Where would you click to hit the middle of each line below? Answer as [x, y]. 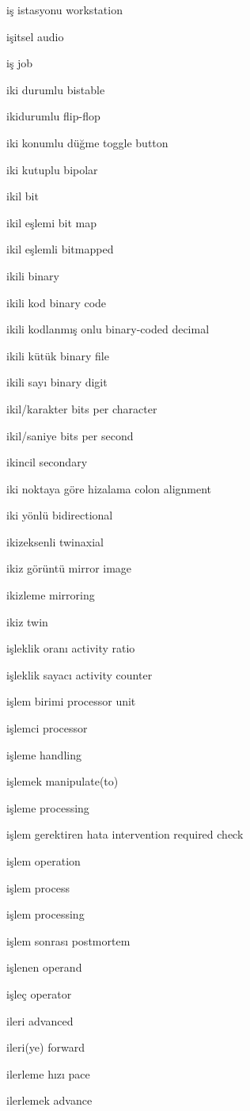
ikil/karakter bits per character [82, 408]
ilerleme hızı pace [48, 1073]
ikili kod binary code [57, 302]
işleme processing [48, 807]
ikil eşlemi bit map [52, 222]
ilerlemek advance [49, 1100]
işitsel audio [35, 36]
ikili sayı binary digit [57, 382]
